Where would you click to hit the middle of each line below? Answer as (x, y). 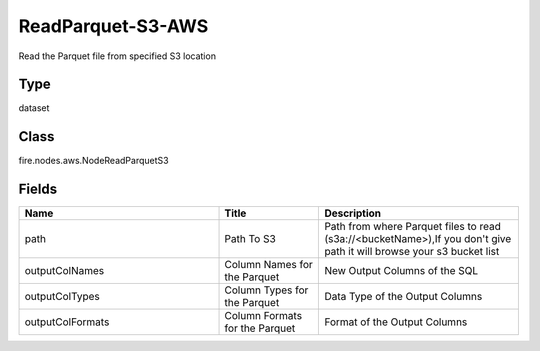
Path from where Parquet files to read (413, 227)
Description (353, 213)
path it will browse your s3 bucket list (412, 252)
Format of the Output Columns (396, 322)
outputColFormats (67, 322)
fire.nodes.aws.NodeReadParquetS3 (93, 161)
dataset (34, 108)
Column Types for (266, 290)
